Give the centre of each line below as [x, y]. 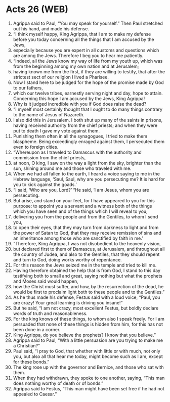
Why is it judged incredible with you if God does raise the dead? [80, 104]
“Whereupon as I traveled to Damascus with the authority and [77, 152]
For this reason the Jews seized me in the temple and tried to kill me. [85, 265]
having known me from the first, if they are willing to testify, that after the [89, 71]
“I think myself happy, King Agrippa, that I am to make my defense [82, 34]
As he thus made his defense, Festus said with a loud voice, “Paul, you [87, 297]
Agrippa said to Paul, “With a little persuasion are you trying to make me [88, 340]
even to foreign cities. [36, 147]
